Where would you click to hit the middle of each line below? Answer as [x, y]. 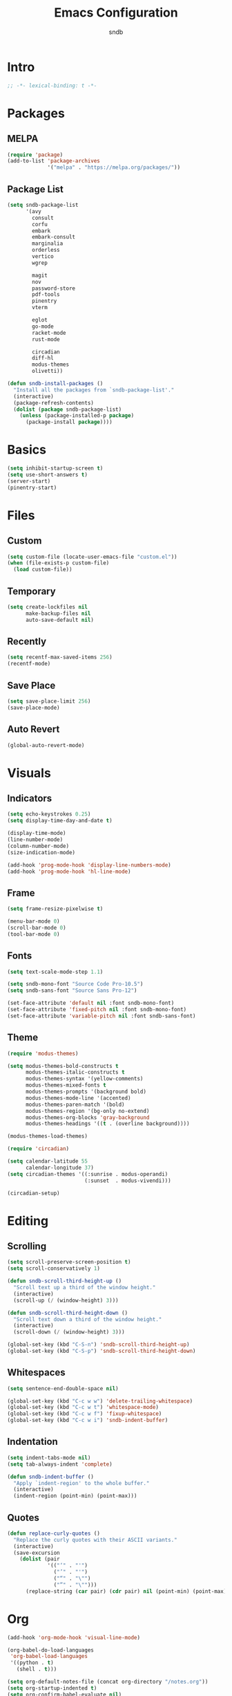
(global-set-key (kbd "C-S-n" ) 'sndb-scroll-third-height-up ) [98, 1345]
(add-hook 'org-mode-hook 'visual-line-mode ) [74, 1637]
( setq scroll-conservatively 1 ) [54, 1269]
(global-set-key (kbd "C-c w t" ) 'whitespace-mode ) [83, 1408]
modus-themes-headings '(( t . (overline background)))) [107, 1124]
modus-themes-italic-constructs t [75, 1072]
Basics [27, 450]
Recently [27, 642]
